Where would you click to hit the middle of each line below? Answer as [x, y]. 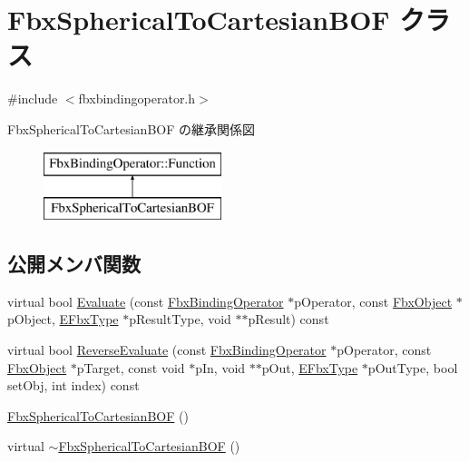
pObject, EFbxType [63, 319]
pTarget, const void [131, 367]
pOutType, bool [413, 367]
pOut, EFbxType [310, 367]
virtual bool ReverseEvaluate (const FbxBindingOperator [167, 350]
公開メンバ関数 [74, 264]
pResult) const [288, 319]
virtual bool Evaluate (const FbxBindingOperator [146, 301]
